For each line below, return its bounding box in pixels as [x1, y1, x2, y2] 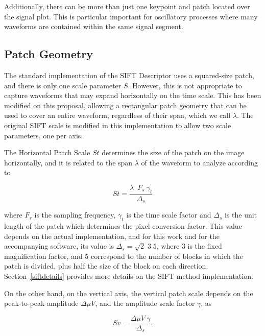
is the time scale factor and [126, 209, 211, 220]
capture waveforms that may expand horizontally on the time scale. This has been [4, 90, 261, 101]
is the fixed [187, 241, 222, 251]
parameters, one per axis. [4, 130, 83, 140]
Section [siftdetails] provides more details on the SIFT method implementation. [4, 270, 253, 281]
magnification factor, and [4, 250, 83, 261]
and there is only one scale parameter [4, 80, 122, 90]
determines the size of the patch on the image [102, 147, 245, 158]
